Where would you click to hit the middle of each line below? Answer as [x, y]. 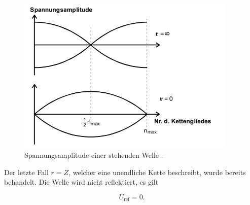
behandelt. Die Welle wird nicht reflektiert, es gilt [81, 182]
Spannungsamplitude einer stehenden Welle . [94, 155]
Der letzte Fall [26, 172]
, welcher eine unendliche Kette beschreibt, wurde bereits [157, 172]
